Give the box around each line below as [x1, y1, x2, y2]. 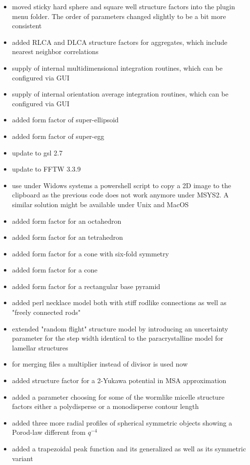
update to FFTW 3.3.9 [12, 164, 81, 174]
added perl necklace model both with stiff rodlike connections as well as [12, 297, 227, 308]
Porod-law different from [12, 427, 86, 437]
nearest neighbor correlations [12, 46, 99, 57]
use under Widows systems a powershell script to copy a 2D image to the [12, 180, 231, 190]
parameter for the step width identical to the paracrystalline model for [12, 333, 224, 343]
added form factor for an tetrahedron [12, 232, 123, 242]
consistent [12, 20, 42, 31]
